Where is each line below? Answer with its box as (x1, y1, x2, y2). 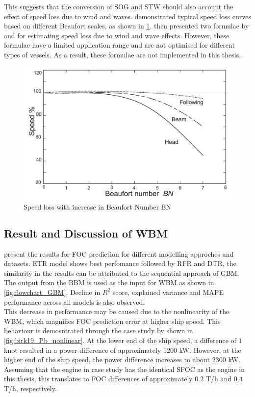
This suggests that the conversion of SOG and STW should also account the (4, 1, 233, 11)
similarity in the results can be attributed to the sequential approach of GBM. (4, 267, 239, 278)
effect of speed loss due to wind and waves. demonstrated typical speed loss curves (4, 11, 251, 21)
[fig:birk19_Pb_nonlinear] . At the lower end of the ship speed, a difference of (4, 335, 236, 345)
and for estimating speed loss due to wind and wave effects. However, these (4, 30, 229, 40)
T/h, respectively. (4, 383, 57, 393)
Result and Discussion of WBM (4, 225, 168, 240)
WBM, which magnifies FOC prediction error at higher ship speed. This (4, 316, 221, 326)
